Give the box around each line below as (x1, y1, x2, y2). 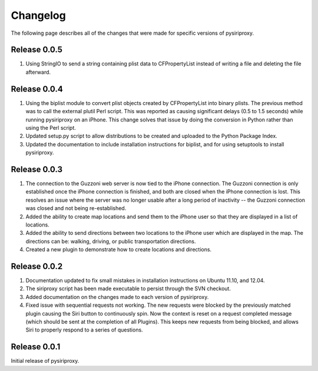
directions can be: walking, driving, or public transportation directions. (25, 238, 196, 245)
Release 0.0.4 (11, 84, 63, 94)
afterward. (25, 68, 51, 75)
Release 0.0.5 (11, 45, 63, 55)
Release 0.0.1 (11, 342, 61, 352)
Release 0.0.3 (11, 164, 63, 174)
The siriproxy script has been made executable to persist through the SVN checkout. (25, 285, 231, 292)
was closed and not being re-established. (25, 205, 127, 212)
